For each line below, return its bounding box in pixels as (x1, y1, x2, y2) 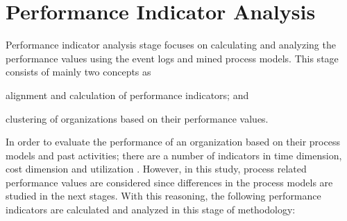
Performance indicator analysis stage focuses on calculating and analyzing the (6, 37, 336, 52)
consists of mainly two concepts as (6, 64, 151, 79)
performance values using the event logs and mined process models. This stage (6, 51, 339, 65)
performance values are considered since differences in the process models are (6, 175, 333, 189)
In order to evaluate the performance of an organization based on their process (6, 134, 340, 149)
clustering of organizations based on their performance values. (6, 111, 269, 125)
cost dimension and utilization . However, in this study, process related (6, 161, 307, 176)
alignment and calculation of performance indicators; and (6, 87, 249, 102)
